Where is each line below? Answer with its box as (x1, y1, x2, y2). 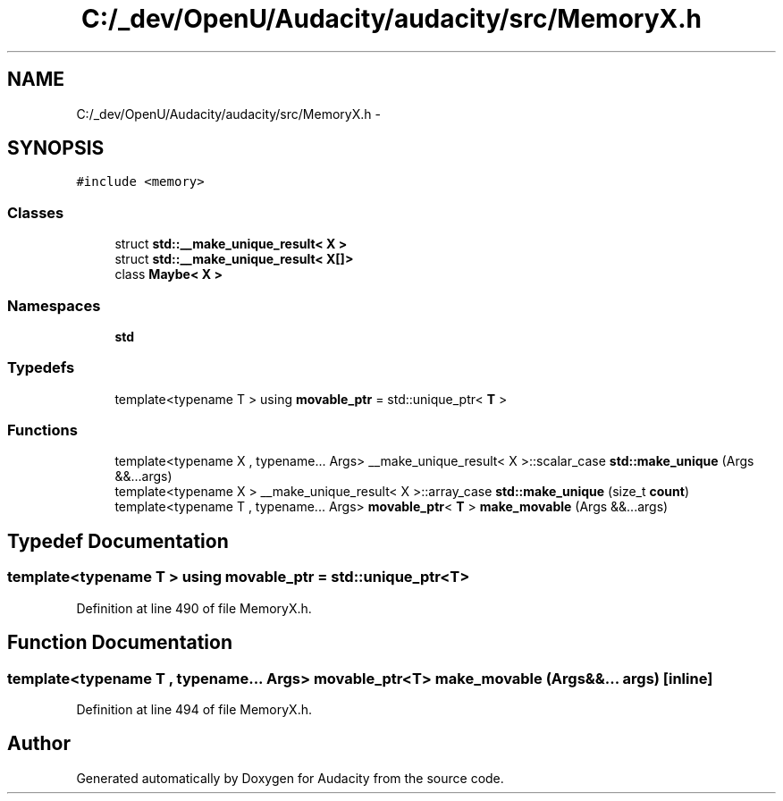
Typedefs (7, 358, 75, 377)
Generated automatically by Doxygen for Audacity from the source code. (76, 770, 504, 786)
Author (7, 732, 71, 755)
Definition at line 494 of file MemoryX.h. (76, 701, 312, 717)
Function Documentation (7, 631, 232, 654)
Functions (7, 421, 78, 440)
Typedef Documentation (7, 529, 229, 552)
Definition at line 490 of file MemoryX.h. (76, 600, 312, 616)
